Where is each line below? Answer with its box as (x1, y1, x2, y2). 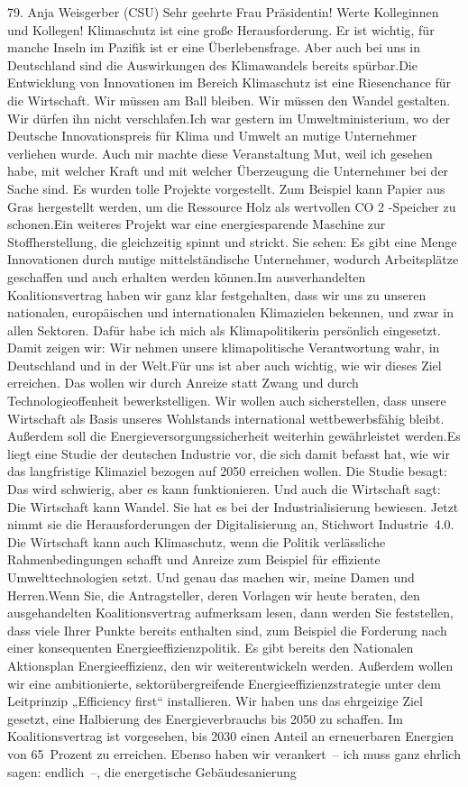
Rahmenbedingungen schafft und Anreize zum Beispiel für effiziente (7, 550, 381, 569)
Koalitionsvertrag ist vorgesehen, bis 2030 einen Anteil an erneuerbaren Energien (7, 727, 454, 746)
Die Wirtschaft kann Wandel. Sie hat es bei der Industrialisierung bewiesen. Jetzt (7, 497, 459, 516)
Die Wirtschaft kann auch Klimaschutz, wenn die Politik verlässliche (7, 532, 386, 551)
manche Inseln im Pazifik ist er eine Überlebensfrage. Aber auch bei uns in (7, 38, 420, 57)
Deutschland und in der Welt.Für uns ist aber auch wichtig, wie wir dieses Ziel (7, 355, 442, 374)
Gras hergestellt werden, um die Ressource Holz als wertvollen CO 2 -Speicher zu (7, 197, 456, 215)
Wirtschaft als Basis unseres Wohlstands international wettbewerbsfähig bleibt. (7, 408, 445, 427)
